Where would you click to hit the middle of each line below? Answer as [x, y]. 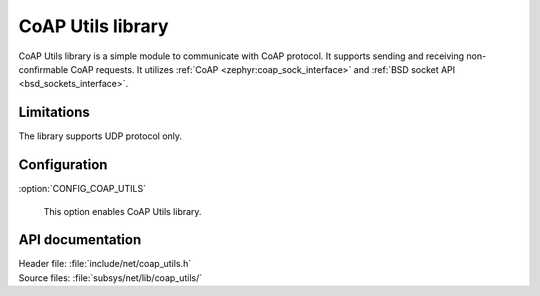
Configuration [63, 165]
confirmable [43, 69]
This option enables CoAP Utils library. [122, 211]
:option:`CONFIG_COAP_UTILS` [82, 189]
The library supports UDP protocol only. [100, 136]
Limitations [54, 112]
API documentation [80, 240]
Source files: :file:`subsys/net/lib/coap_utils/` [110, 277]
